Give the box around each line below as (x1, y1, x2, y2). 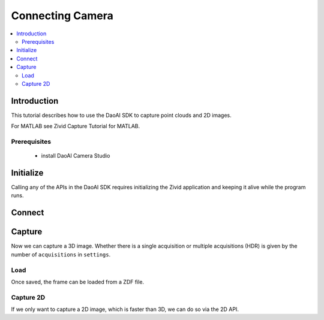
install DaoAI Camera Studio (41, 152, 110, 159)
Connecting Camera (11, 9, 113, 22)
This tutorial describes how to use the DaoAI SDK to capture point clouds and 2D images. (11, 111, 232, 119)
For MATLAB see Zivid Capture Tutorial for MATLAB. (11, 123, 140, 130)
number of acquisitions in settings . (11, 250, 111, 258)
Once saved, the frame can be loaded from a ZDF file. (11, 278, 144, 285)
